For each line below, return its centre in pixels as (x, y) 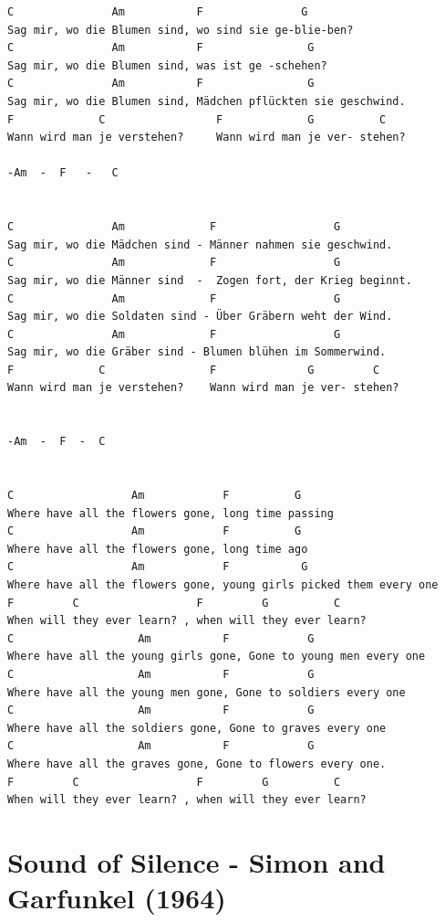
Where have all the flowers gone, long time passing (171, 513)
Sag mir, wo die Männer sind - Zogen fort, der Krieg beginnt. (210, 280)
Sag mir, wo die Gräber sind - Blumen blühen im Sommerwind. (197, 352)
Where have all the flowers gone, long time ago (158, 549)
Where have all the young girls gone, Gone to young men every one (217, 657)
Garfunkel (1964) (117, 898)
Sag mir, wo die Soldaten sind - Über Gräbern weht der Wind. (200, 317)
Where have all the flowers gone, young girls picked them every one (223, 585)
